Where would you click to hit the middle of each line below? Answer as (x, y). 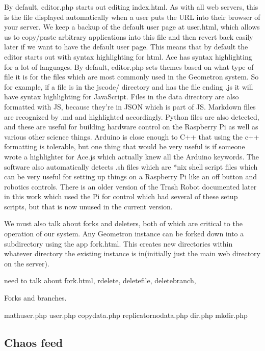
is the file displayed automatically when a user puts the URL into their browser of (132, 17)
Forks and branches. (35, 298)
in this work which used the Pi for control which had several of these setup (121, 196)
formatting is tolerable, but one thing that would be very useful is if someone (125, 146)
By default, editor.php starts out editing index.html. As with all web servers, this (131, 7)
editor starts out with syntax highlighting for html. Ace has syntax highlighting (128, 56)
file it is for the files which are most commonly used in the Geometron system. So (131, 77)
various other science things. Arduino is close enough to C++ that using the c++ (132, 136)
